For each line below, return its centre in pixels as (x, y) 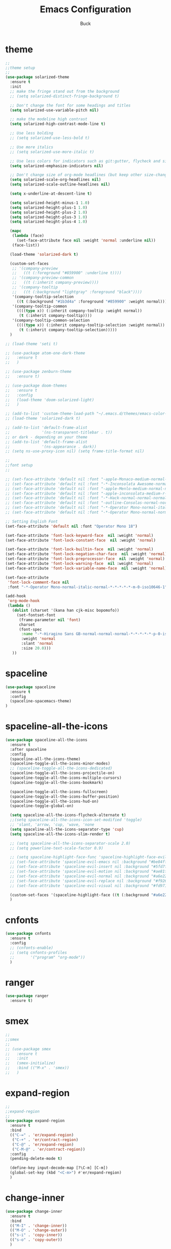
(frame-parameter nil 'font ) (50, 620)
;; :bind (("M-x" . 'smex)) (37, 1068)
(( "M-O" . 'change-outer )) (38, 1230)
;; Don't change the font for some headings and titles (70, 105)
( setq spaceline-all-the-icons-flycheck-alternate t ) (68, 815)
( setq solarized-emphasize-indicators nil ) (56, 166)
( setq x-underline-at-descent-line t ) (51, 194)
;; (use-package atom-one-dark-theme (45, 353)
